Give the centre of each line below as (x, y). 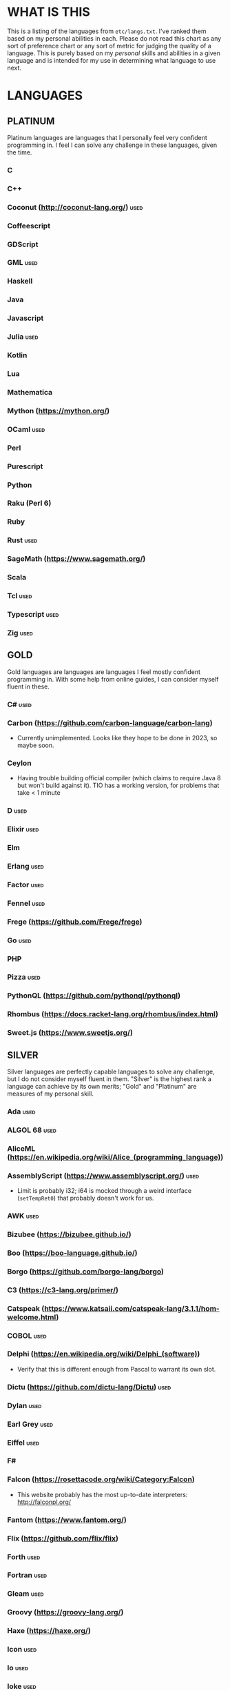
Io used (18, 1668)
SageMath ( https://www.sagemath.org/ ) (76, 559)
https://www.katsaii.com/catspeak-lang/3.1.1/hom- (132, 1308)
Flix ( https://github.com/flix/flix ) (63, 1538)
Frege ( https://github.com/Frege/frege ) (75, 922)
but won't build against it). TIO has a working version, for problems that (118, 785)
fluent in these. (29, 686)
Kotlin (17, 355)
